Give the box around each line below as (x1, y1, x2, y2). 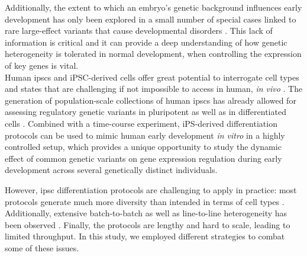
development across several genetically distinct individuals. (5, 164, 218, 176)
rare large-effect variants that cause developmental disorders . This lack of (5, 24, 273, 37)
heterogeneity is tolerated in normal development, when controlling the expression (5, 47, 302, 60)
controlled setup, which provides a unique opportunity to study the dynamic (5, 140, 282, 153)
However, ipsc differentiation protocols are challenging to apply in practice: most (5, 183, 297, 196)
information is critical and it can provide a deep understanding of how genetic (5, 36, 287, 48)
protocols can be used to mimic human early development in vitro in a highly (5, 129, 285, 141)
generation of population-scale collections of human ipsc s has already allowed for (5, 94, 296, 106)
